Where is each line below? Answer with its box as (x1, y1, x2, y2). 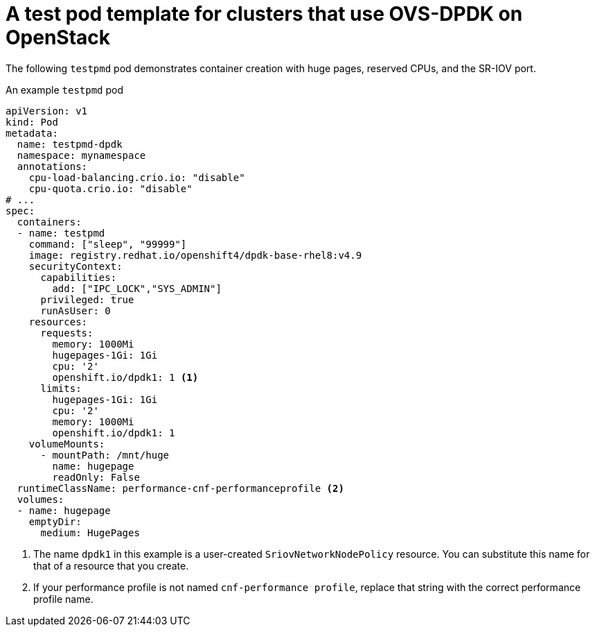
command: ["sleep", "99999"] (28, 238, 187, 250)
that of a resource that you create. (33, 559, 189, 572)
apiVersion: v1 (6, 105, 88, 117)
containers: (17, 216, 82, 228)
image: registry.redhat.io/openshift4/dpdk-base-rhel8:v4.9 (28, 249, 362, 261)
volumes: (17, 493, 64, 505)
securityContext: (28, 260, 123, 272)
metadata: (6, 127, 58, 139)
